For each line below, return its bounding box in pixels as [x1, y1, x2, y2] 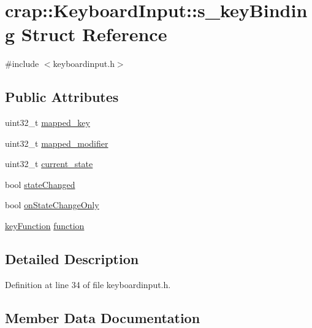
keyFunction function [5, 219, 85, 232]
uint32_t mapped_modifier [5, 136, 108, 149]
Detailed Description [5, 249, 139, 268]
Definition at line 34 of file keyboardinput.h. [5, 278, 171, 291]
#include [5, 57, 39, 70]
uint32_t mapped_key [5, 116, 90, 129]
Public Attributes [5, 87, 119, 106]
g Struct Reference [5, 21, 167, 47]
